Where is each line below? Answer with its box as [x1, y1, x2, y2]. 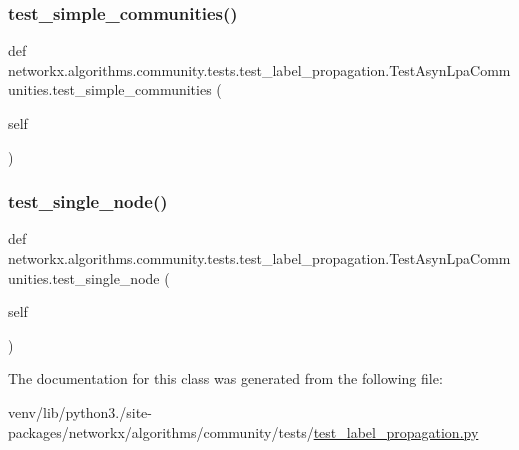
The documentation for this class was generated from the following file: [8, 368, 443, 389]
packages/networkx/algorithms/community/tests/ [8, 421, 314, 442]
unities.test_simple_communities [8, 79, 212, 100]
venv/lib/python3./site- [8, 401, 152, 422]
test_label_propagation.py [313, 421, 479, 442]
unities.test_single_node [8, 267, 160, 288]
